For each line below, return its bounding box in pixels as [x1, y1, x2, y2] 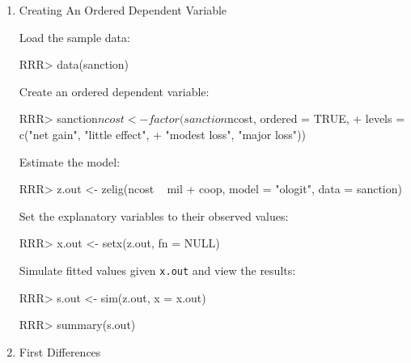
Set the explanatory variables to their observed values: [19, 207, 289, 224]
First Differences [19, 343, 101, 360]
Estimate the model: [19, 153, 121, 170]
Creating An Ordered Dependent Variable [19, 2, 227, 18]
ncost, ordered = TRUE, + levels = [227, 110, 405, 127]
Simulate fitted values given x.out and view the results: [19, 261, 296, 278]
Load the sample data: [19, 28, 130, 45]
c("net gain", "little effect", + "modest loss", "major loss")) [19, 125, 306, 142]
